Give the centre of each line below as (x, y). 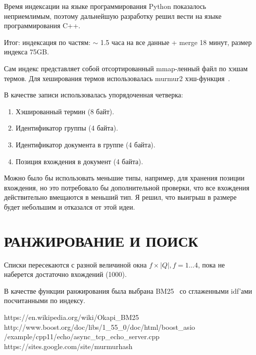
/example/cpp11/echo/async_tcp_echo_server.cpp (82, 336)
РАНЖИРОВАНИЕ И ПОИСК (101, 241)
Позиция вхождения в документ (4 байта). (79, 161)
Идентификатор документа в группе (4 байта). (85, 144)
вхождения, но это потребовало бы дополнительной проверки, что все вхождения (127, 187)
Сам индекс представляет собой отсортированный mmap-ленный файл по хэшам (126, 68)
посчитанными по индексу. (45, 300)
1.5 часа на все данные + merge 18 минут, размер (176, 42)
